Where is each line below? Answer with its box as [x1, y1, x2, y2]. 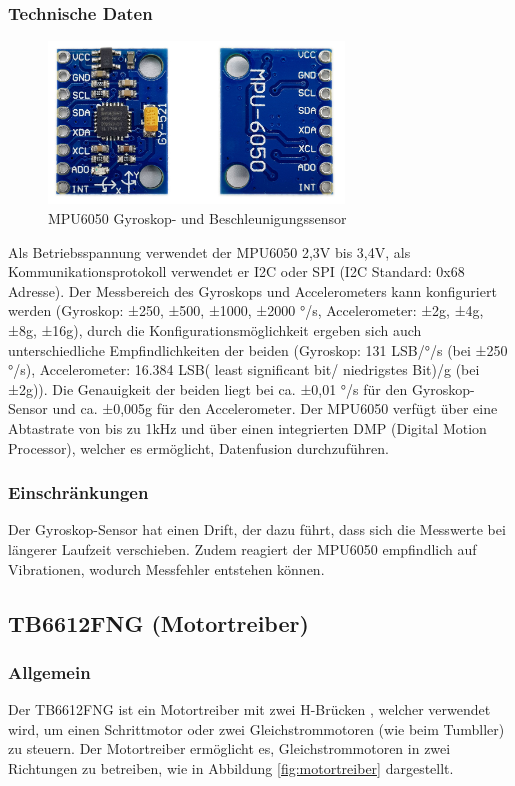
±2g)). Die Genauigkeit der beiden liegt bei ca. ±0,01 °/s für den [8, 378, 408, 399]
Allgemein [8, 659, 91, 684]
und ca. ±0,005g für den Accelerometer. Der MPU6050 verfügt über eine [52, 398, 498, 419]
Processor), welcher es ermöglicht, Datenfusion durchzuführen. [8, 437, 389, 458]
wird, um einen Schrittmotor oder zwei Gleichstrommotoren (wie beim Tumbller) [8, 718, 505, 739]
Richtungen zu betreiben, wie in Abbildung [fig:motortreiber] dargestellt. [8, 757, 454, 778]
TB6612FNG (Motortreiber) [8, 607, 309, 638]
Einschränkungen [8, 480, 149, 505]
